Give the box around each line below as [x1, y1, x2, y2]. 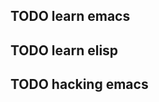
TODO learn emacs [10, 8, 131, 25]
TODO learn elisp [10, 42, 119, 59]
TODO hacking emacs [10, 76, 149, 93]
